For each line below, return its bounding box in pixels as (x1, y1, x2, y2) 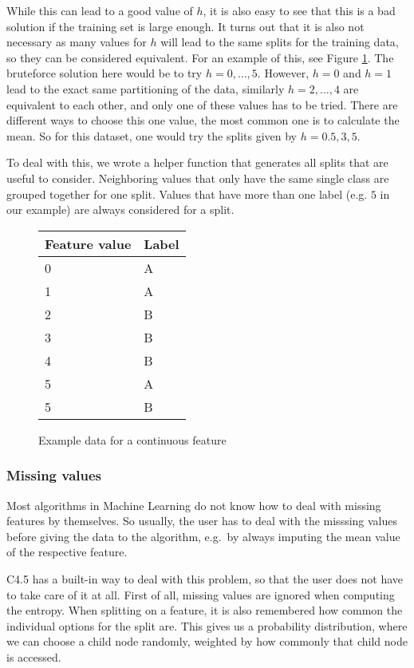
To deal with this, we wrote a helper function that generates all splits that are (6, 154, 388, 171)
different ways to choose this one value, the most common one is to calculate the (6, 112, 400, 128)
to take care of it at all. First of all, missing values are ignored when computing (6, 586, 395, 603)
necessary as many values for (6, 34, 147, 50)
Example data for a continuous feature (38, 431, 227, 448)
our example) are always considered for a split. (6, 201, 235, 218)
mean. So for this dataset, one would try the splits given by (6, 127, 297, 144)
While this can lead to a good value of (6, 2, 193, 18)
